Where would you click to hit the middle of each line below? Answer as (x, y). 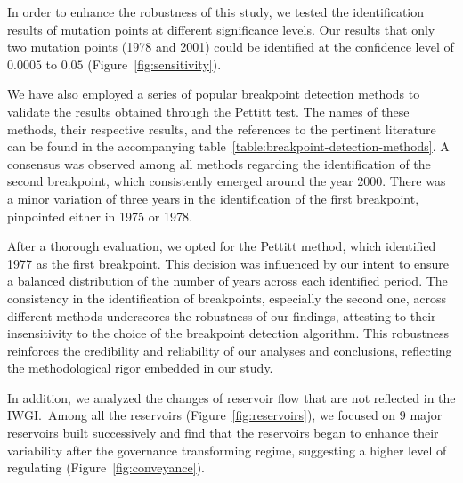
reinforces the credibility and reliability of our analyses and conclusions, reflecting (230, 350)
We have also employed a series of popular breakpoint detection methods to (214, 94)
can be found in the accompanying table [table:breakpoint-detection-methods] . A (228, 146)
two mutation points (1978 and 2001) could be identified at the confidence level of (231, 47)
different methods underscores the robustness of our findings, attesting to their (222, 315)
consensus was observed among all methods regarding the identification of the (219, 163)
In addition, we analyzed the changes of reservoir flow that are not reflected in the (231, 397)
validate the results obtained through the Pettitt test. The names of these (208, 111)
